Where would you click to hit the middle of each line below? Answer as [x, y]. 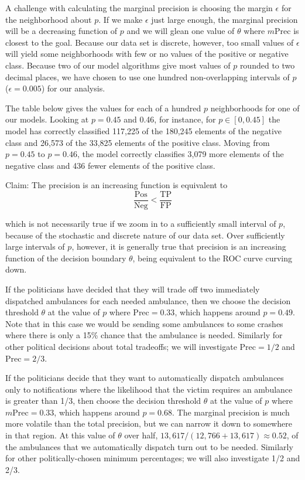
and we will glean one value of [181, 31]
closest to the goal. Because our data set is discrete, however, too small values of [150, 42]
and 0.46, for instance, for [170, 119]
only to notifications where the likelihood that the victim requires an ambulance [149, 389]
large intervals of [35, 246]
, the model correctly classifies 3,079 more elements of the [181, 154]
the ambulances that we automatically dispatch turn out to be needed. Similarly [149, 446]
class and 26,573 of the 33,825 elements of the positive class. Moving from [138, 142]
